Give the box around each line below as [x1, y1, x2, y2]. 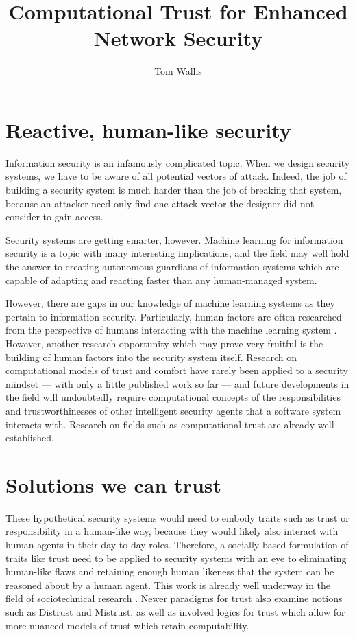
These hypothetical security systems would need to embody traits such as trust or [5, 510, 350, 524]
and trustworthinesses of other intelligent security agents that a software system [5, 403, 341, 417]
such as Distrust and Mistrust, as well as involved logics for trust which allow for [5, 605, 345, 618]
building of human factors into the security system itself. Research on [5, 349, 297, 364]
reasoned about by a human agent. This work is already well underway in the [5, 577, 331, 592]
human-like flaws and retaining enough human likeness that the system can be [5, 564, 334, 579]
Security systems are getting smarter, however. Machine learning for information [5, 232, 343, 246]
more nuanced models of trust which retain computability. [5, 618, 249, 632]
